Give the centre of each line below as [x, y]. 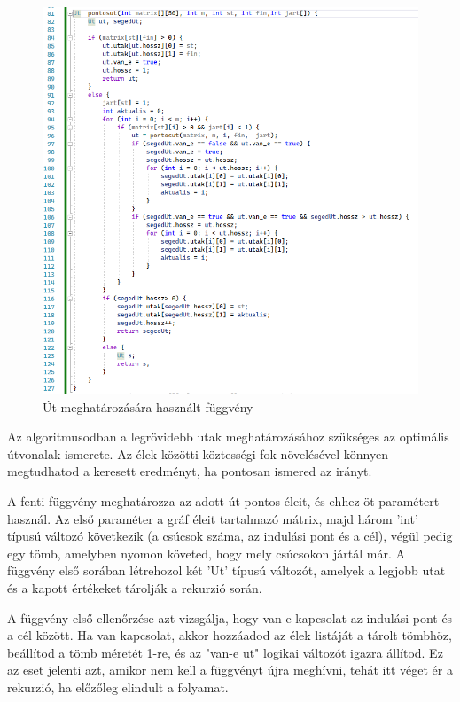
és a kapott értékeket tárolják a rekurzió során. [135, 587]
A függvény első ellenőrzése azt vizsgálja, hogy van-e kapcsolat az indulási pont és [230, 617]
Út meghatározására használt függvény [148, 406]
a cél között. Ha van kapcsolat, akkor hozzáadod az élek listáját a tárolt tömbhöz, [230, 635]
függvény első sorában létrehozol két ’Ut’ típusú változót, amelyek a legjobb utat [226, 570]
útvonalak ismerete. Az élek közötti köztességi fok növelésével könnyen [198, 453]
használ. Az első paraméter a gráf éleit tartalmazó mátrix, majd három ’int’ [213, 518]
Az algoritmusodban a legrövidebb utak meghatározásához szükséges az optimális [228, 437]
